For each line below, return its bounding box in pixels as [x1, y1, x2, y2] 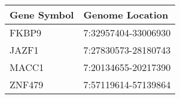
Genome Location [83, 8, 169, 21]
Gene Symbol [10, 8, 74, 21]
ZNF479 [10, 78, 44, 91]
